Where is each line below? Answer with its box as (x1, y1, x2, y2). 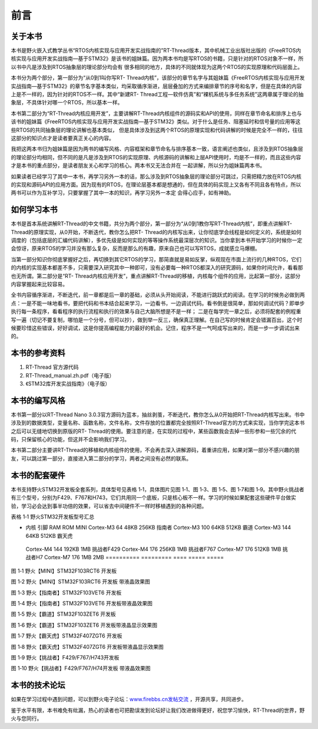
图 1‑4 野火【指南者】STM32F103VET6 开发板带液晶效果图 (11, 600, 153, 607)
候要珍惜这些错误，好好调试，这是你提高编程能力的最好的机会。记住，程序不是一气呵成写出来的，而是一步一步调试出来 (11, 324, 300, 331)
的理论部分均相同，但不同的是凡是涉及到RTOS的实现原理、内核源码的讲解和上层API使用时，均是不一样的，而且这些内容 (11, 153, 302, 160)
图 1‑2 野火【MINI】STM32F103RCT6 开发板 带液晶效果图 (11, 578, 150, 585)
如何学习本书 (11, 205, 58, 215)
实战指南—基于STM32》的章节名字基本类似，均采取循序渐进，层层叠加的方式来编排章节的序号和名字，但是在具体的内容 (11, 83, 302, 90)
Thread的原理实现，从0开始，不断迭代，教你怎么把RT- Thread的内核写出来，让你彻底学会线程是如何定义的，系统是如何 (11, 228, 302, 235)
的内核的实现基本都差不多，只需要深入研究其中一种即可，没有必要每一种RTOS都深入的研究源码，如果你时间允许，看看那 (11, 264, 303, 271)
